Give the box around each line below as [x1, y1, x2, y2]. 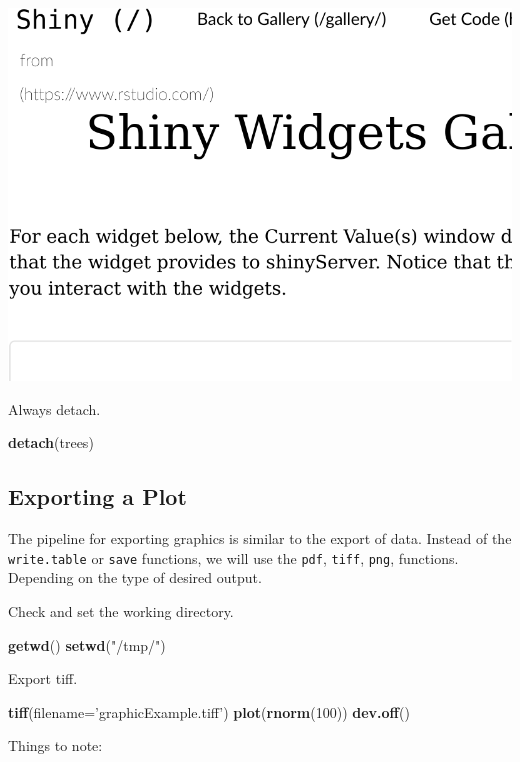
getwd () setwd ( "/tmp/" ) [8, 634, 166, 655]
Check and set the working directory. [8, 600, 234, 621]
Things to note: [8, 735, 103, 756]
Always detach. [8, 398, 101, 419]
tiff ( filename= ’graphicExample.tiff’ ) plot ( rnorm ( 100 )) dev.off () [8, 701, 410, 722]
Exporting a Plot [8, 481, 187, 512]
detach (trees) [8, 432, 94, 453]
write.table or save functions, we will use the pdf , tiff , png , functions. [8, 547, 459, 568]
